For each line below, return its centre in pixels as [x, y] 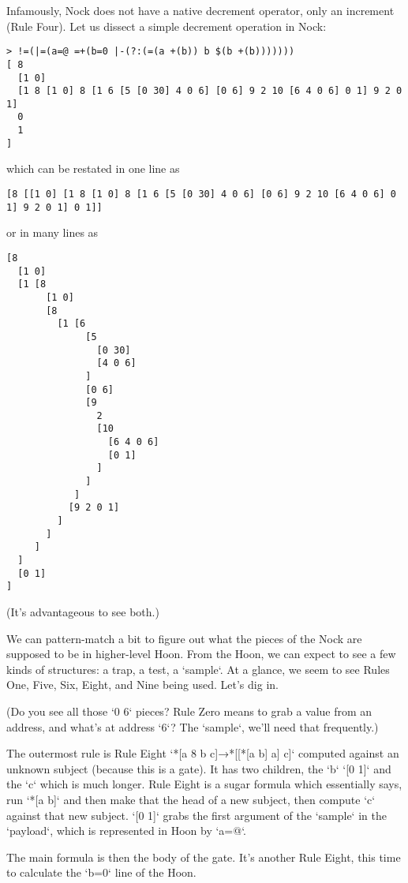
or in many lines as [52, 232]
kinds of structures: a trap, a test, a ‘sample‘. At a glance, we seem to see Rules [198, 669]
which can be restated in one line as [93, 168]
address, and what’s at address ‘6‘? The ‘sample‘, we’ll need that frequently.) [193, 726]
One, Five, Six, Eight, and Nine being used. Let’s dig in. [142, 685]
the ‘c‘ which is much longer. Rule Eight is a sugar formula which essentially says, [204, 784]
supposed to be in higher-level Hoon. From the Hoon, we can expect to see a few [201, 654]
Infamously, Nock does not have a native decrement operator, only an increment [200, 10]
